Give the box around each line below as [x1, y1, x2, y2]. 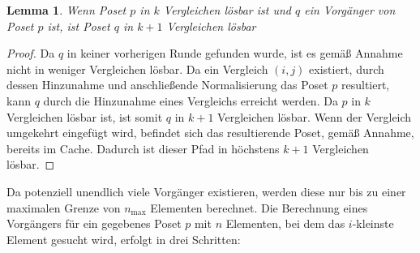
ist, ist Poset [47, 17, 110, 34]
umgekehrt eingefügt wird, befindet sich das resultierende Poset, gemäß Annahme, [6, 124, 414, 141]
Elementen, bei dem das [225, 215, 345, 232]
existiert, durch [309, 60, 384, 77]
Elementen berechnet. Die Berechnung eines [150, 199, 368, 216]
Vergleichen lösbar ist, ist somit [6, 108, 163, 125]
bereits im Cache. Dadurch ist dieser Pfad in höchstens [6, 139, 280, 157]
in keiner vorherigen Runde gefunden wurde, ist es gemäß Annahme [66, 45, 403, 62]
